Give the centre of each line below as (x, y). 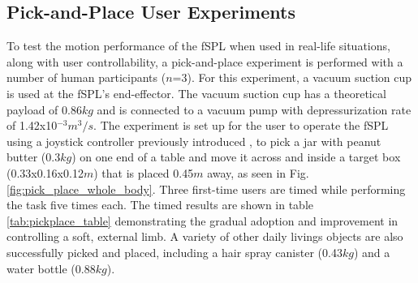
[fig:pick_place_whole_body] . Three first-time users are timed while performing (206, 189)
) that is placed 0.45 (144, 172)
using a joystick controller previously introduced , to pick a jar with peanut (194, 141)
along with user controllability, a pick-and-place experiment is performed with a (205, 61)
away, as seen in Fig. (258, 172)
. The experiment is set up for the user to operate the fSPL (241, 125)
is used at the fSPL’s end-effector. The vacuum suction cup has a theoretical (196, 93)
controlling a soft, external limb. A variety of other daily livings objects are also (205, 236)
